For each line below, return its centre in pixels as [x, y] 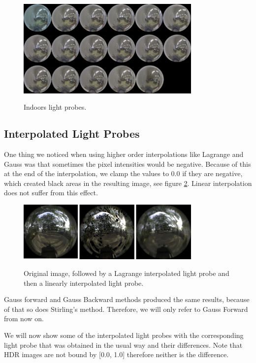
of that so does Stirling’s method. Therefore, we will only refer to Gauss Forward [126, 309]
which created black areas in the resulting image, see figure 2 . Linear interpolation [128, 183]
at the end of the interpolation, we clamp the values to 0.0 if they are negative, [123, 173]
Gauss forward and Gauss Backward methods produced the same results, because [127, 299]
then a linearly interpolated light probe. [84, 283]
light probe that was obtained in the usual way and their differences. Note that [123, 345]
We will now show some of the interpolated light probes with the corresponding [124, 335]
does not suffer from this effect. [51, 193]
